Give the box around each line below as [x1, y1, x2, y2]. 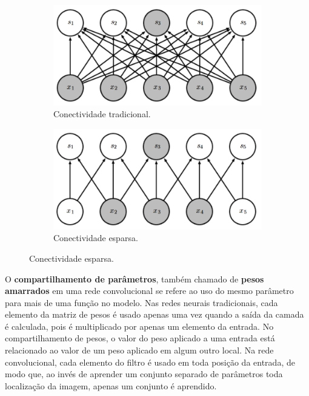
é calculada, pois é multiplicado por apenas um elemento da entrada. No [5, 319, 274, 332]
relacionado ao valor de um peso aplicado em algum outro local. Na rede [5, 344, 274, 357]
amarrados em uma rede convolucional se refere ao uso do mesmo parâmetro [5, 284, 294, 297]
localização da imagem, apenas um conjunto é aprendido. [5, 379, 217, 392]
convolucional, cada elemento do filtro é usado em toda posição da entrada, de [5, 355, 295, 368]
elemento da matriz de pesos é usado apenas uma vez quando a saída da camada [5, 308, 304, 321]
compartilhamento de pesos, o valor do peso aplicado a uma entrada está [5, 332, 275, 344]
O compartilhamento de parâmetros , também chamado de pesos [5, 272, 264, 285]
